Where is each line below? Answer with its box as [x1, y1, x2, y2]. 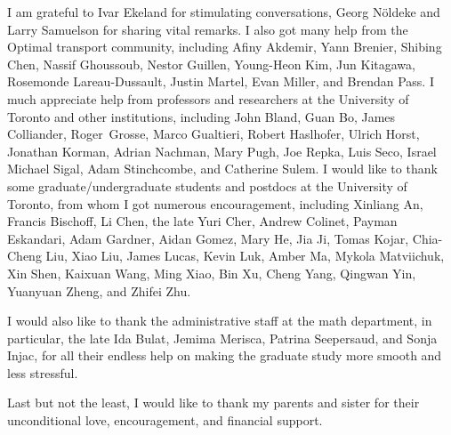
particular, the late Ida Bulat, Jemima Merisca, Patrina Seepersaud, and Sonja [7, 328, 438, 347]
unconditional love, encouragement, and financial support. [7, 411, 323, 430]
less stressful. [7, 363, 78, 382]
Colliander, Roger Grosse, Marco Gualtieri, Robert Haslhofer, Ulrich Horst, [7, 125, 420, 143]
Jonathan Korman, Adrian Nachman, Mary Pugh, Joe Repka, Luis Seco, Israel [7, 141, 437, 160]
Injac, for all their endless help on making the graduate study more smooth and [7, 346, 442, 365]
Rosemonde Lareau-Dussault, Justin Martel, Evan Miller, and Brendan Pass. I [7, 72, 434, 91]
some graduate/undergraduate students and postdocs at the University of [7, 176, 407, 195]
